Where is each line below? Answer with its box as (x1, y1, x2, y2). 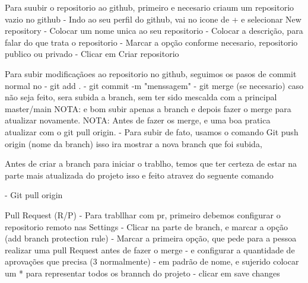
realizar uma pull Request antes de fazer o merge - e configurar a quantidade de (5, 243, 295, 256)
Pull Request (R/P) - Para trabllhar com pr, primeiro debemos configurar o (5, 208, 281, 221)
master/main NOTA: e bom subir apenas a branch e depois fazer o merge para (5, 102, 291, 115)
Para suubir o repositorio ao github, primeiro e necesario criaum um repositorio (5, 1, 294, 13)
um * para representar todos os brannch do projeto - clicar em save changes (5, 266, 280, 279)
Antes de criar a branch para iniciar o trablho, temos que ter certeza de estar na (5, 157, 297, 170)
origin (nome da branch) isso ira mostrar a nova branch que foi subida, (5, 137, 262, 150)
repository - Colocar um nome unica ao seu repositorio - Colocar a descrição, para (5, 24, 303, 37)
